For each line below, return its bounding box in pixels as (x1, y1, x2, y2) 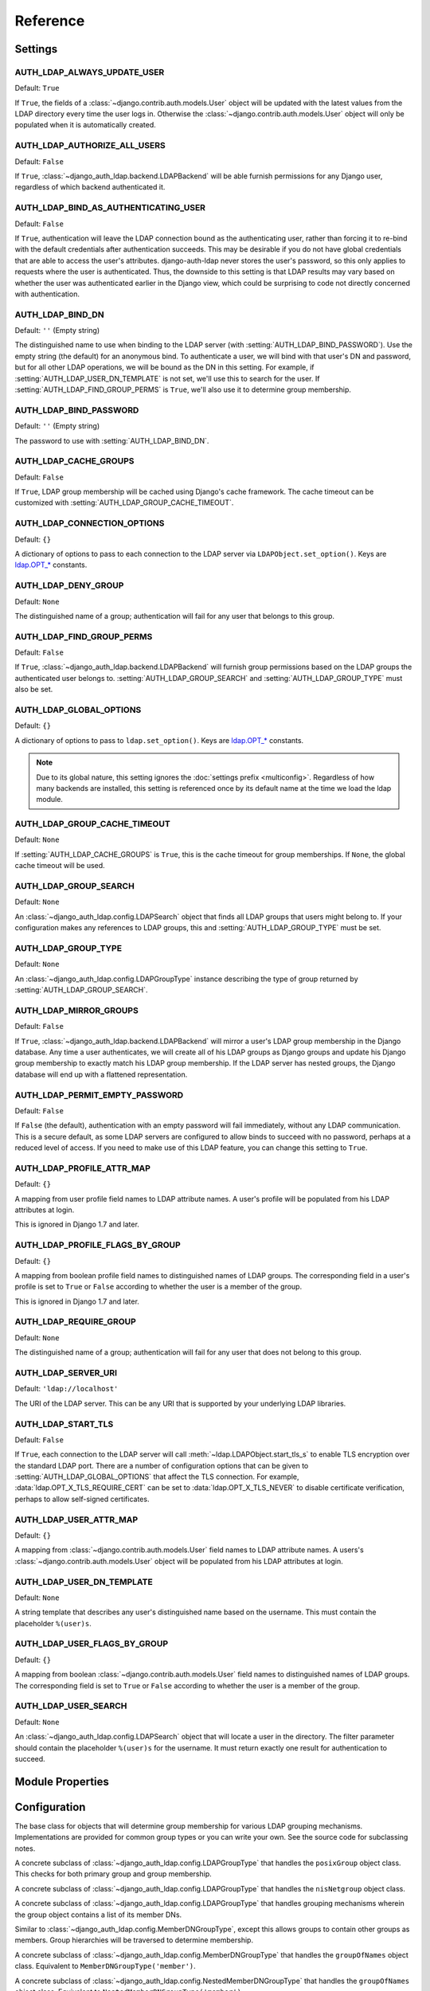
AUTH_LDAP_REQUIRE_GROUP (14, 1316, 137, 1328)
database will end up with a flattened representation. (14, 1070, 188, 1079)
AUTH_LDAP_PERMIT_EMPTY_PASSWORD (14, 1089, 184, 1101)
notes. (14, 1844, 36, 1853)
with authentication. (14, 289, 80, 299)
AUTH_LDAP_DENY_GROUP (14, 580, 124, 591)
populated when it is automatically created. (14, 120, 157, 130)
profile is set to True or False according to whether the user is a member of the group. (14, 1282, 303, 1292)
